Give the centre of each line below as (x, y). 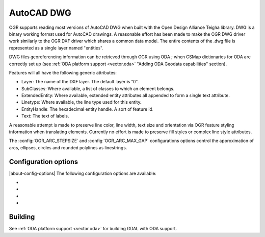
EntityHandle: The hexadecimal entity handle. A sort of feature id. (88, 109)
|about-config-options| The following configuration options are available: (83, 173)
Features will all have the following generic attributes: (63, 72)
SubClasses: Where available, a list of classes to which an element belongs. (98, 89)
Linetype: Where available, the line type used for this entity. (81, 102)
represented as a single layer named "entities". (56, 48)
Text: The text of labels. (45, 116)
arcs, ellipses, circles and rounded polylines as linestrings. (68, 147)
